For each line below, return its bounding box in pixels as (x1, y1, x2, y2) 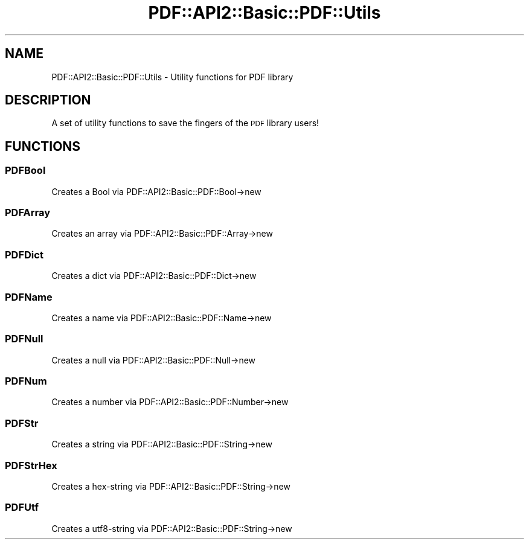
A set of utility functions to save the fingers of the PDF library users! (51, 118, 319, 129)
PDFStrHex (5, 459, 57, 472)
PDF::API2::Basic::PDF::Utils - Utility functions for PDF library (51, 71, 293, 82)
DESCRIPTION (5, 92, 91, 108)
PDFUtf (5, 501, 39, 514)
